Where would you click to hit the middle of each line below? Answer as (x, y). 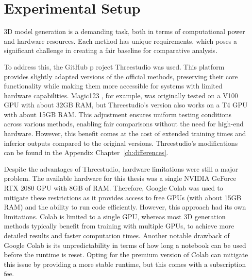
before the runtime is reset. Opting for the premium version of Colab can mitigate (126, 254)
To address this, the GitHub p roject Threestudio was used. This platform (114, 66)
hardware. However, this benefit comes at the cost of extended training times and (125, 133)
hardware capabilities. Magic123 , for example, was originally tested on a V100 (121, 95)
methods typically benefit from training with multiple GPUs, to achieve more (119, 226)
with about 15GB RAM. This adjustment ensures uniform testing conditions (118, 114)
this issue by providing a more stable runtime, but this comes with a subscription (125, 264)
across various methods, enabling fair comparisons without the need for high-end (124, 124)
